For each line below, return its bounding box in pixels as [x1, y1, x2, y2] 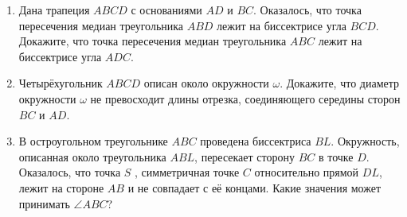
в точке [318, 148, 354, 165]
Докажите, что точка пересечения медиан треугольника [18, 33, 287, 49]
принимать [18, 195, 70, 211]
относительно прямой [254, 164, 359, 180]
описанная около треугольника [18, 148, 166, 165]
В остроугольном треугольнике [18, 133, 168, 149]
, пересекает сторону [194, 148, 295, 165]
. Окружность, [331, 133, 400, 149]
